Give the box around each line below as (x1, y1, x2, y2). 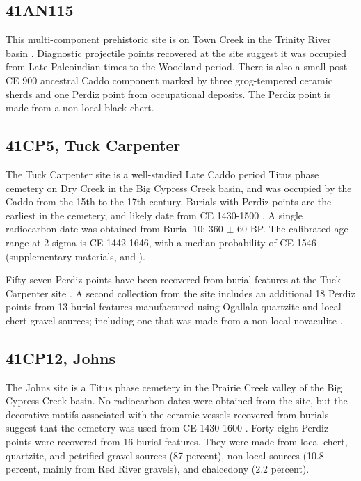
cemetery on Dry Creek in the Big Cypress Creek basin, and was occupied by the (6, 180, 352, 195)
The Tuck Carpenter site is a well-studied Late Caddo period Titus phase (6, 166, 319, 181)
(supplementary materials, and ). (6, 249, 145, 263)
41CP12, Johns (6, 347, 115, 368)
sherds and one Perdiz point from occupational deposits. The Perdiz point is (6, 86, 331, 101)
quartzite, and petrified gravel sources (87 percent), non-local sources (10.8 (6, 448, 324, 462)
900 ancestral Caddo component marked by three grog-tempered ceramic (22, 72, 332, 87)
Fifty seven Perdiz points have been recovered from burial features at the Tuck (6, 272, 341, 287)
